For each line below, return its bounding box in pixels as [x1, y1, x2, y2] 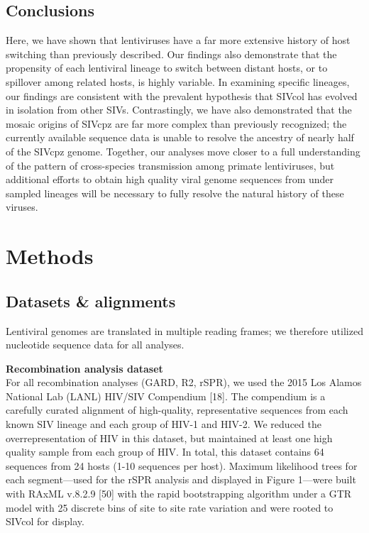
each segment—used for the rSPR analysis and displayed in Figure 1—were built [6, 472, 356, 487]
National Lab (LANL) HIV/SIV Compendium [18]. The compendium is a [6, 388, 326, 403]
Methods [6, 241, 94, 270]
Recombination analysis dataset [6, 361, 163, 375]
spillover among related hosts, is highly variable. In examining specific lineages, [6, 74, 350, 89]
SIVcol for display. [6, 514, 84, 529]
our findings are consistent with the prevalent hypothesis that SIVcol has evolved [6, 88, 358, 103]
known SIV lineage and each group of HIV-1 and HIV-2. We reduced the [6, 417, 321, 432]
